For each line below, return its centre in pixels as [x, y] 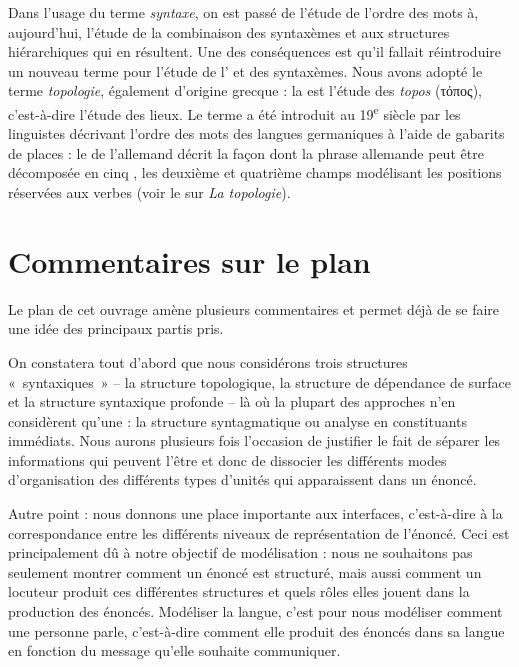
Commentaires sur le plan [189, 260]
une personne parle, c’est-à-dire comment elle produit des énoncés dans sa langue [256, 630]
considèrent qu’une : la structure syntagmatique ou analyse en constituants [238, 420]
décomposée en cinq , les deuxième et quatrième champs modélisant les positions [255, 172]
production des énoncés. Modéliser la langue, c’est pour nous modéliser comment [255, 611]
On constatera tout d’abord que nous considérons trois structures [208, 361]
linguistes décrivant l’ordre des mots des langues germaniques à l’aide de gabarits [256, 133]
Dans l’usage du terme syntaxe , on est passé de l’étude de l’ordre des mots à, [243, 12]
